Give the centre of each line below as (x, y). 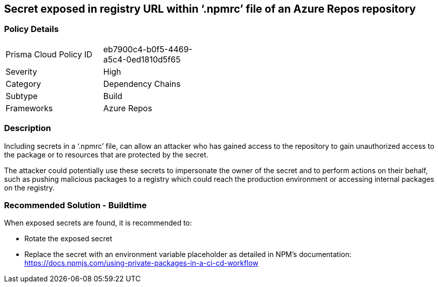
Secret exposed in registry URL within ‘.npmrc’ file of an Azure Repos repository (210, 9)
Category (23, 84)
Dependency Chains (142, 84)
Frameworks (29, 108)
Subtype (22, 96)
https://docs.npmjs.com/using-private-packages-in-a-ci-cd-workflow (141, 263)
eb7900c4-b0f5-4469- (148, 49)
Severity (21, 71)
